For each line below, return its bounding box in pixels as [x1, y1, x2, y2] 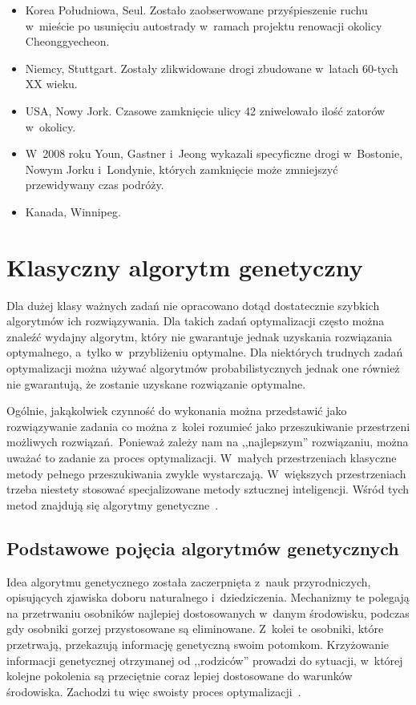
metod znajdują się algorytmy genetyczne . [6, 496, 219, 513]
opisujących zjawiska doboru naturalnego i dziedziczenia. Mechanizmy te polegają [6, 589, 410, 606]
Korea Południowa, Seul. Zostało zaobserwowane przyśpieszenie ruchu [25, 2, 368, 18]
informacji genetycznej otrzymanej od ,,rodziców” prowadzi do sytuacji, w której [6, 651, 403, 668]
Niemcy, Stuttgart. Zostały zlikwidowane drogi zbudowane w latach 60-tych [25, 59, 398, 76]
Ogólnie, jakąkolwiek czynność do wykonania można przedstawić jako [6, 402, 347, 419]
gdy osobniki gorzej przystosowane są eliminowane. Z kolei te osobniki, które [6, 620, 384, 637]
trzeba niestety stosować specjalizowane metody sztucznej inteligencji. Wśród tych [6, 481, 410, 498]
